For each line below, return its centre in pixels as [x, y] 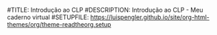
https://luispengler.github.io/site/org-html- [150, 17]
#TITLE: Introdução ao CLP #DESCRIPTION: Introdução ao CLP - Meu [105, 10]
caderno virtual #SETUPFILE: [48, 17]
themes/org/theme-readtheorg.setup [59, 24]
